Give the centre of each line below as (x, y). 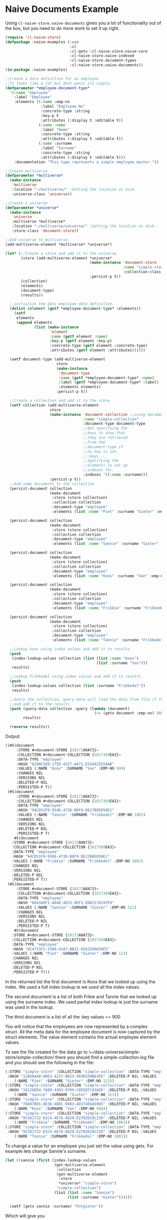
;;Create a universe (27, 203)
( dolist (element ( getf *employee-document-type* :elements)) (75, 309)
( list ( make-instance (56, 327)
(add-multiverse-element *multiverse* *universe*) (59, 244)
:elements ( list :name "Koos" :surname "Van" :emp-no (109, 576)
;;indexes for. (98, 470)
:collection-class (142, 272)
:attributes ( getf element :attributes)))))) (97, 350)
